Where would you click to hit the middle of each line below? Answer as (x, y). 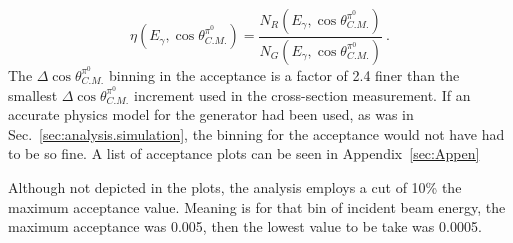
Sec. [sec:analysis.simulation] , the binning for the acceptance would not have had (256, 133)
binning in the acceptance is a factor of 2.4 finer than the (284, 74)
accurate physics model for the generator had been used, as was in (211, 114)
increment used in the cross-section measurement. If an (302, 94)
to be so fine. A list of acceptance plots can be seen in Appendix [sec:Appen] (244, 153)
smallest (33, 94)
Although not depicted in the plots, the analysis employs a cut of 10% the (235, 186)
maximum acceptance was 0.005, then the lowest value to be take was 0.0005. (245, 226)
